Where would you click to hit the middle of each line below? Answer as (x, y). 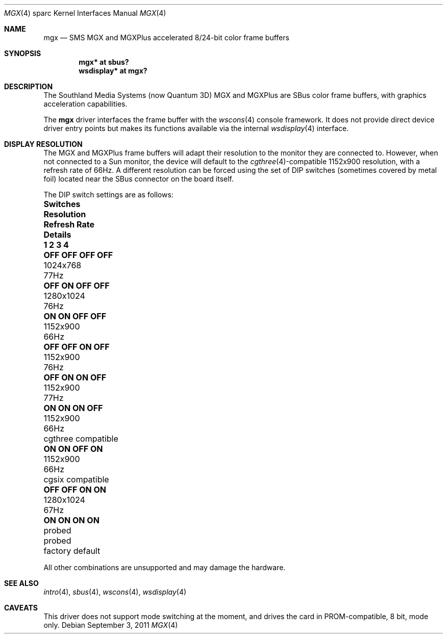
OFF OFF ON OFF (77, 347)
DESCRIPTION (29, 86)
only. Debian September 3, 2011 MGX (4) (111, 625)
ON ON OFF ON (73, 449)
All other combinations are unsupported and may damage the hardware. (165, 567)
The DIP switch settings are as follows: (108, 195)
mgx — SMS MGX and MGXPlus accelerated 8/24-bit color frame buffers (166, 37)
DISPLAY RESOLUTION (43, 144)
